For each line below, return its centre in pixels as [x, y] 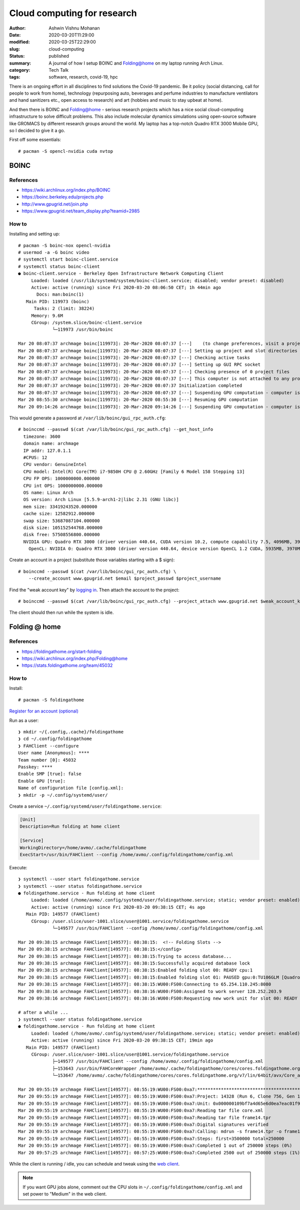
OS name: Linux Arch [48, 493]
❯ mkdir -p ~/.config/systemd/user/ [63, 795]
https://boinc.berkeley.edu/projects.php [62, 197]
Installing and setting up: [34, 234]
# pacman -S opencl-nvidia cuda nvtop [66, 151]
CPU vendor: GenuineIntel [55, 464]
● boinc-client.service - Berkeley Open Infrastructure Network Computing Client [121, 274]
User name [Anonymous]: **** [54, 753]
